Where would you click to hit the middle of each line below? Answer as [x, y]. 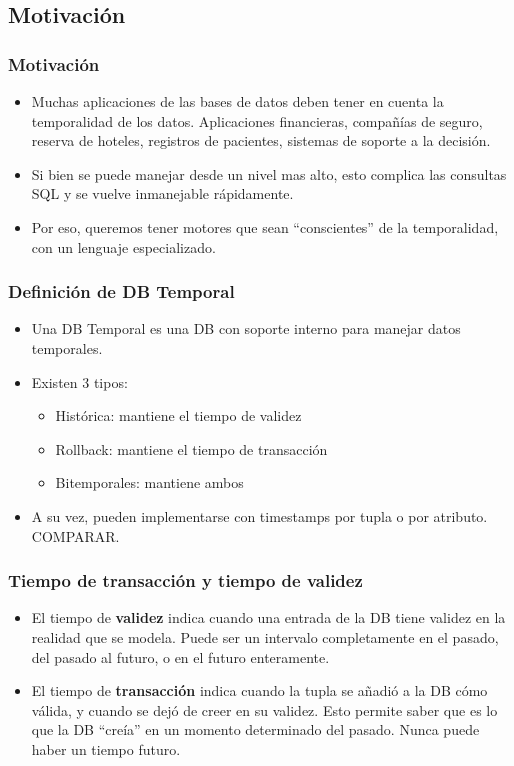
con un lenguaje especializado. [123, 246]
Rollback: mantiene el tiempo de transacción [191, 448]
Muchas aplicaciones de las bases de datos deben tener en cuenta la [237, 101]
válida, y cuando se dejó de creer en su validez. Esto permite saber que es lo [264, 709]
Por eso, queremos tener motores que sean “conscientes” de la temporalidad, [265, 226]
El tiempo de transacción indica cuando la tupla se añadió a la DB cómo [259, 690]
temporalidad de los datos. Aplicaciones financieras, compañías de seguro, [257, 120]
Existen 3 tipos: [79, 381]
